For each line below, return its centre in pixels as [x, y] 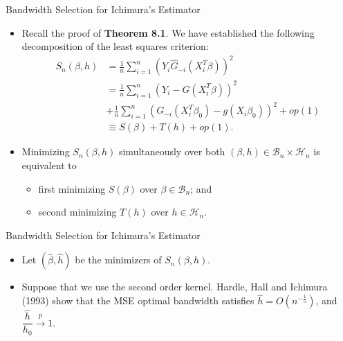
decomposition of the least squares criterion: [115, 46]
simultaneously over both [172, 151]
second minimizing [77, 212]
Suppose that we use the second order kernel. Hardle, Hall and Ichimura [175, 287]
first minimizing [72, 188]
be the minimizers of [118, 260]
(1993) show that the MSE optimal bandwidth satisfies [138, 300]
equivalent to [49, 165]
